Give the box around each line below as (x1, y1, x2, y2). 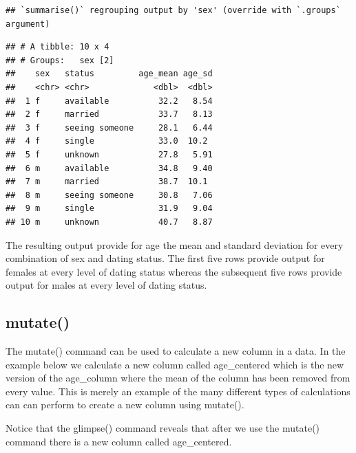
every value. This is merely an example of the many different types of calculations (6, 384, 350, 398)
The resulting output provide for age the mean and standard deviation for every (6, 237, 344, 252)
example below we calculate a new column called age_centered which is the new (6, 357, 344, 371)
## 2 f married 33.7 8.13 (6, 109, 213, 120)
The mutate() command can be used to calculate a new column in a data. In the (6, 344, 346, 358)
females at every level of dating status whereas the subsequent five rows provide (6, 264, 342, 278)
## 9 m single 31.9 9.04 (6, 203, 213, 214)
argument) (6, 19, 50, 29)
